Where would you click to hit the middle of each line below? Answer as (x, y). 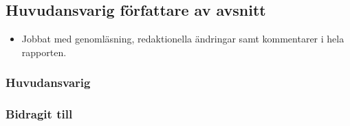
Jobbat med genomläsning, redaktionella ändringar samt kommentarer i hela (183, 39)
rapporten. (44, 52)
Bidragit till (39, 114)
